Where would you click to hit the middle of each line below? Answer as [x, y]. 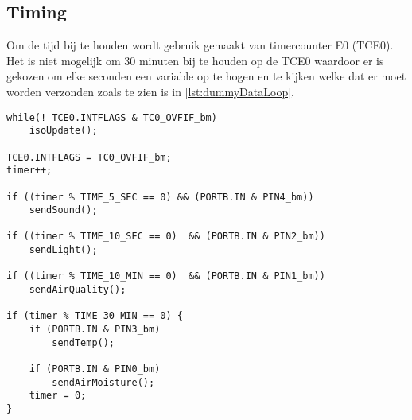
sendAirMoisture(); [103, 382]
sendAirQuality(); [78, 290]
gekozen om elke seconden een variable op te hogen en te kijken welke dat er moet [206, 76]
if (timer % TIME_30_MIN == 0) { [95, 316]
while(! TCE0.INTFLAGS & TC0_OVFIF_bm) [112, 117]
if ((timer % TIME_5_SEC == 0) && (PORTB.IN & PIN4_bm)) [160, 197]
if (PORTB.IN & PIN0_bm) [95, 369]
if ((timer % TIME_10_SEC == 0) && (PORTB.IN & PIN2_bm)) [166, 237]
